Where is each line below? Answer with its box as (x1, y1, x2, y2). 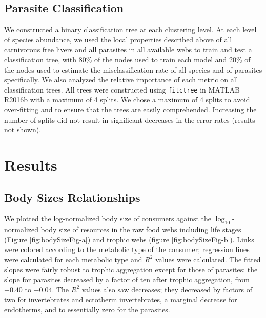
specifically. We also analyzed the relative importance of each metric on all (4, 74, 238, 85)
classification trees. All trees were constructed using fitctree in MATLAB (4, 84, 240, 95)
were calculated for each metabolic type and (4, 254, 142, 264)
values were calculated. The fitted (155, 254, 261, 264)
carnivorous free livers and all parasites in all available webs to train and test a (4, 44, 252, 55)
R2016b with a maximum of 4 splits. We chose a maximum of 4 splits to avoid (4, 94, 250, 105)
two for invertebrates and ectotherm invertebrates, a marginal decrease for (4, 294, 237, 305)
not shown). (4, 124, 42, 135)
